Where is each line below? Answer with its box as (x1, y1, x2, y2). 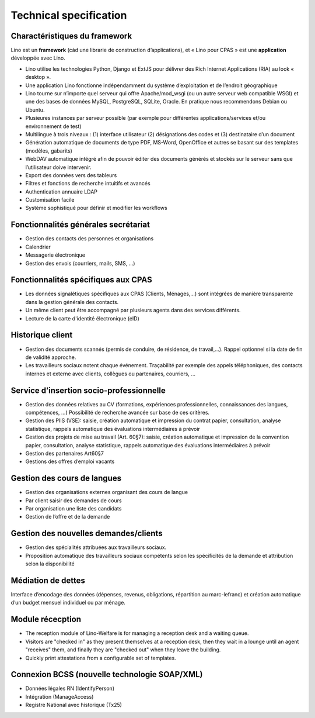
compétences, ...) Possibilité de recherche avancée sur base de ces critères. (25, 409, 210, 416)
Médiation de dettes (10, 575, 86, 585)
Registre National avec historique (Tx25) (25, 702, 123, 709)
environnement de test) (25, 123, 82, 130)
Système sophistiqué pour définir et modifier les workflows (25, 205, 167, 212)
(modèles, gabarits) (25, 147, 73, 154)
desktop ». (25, 74, 51, 81)
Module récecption (10, 615, 82, 624)
